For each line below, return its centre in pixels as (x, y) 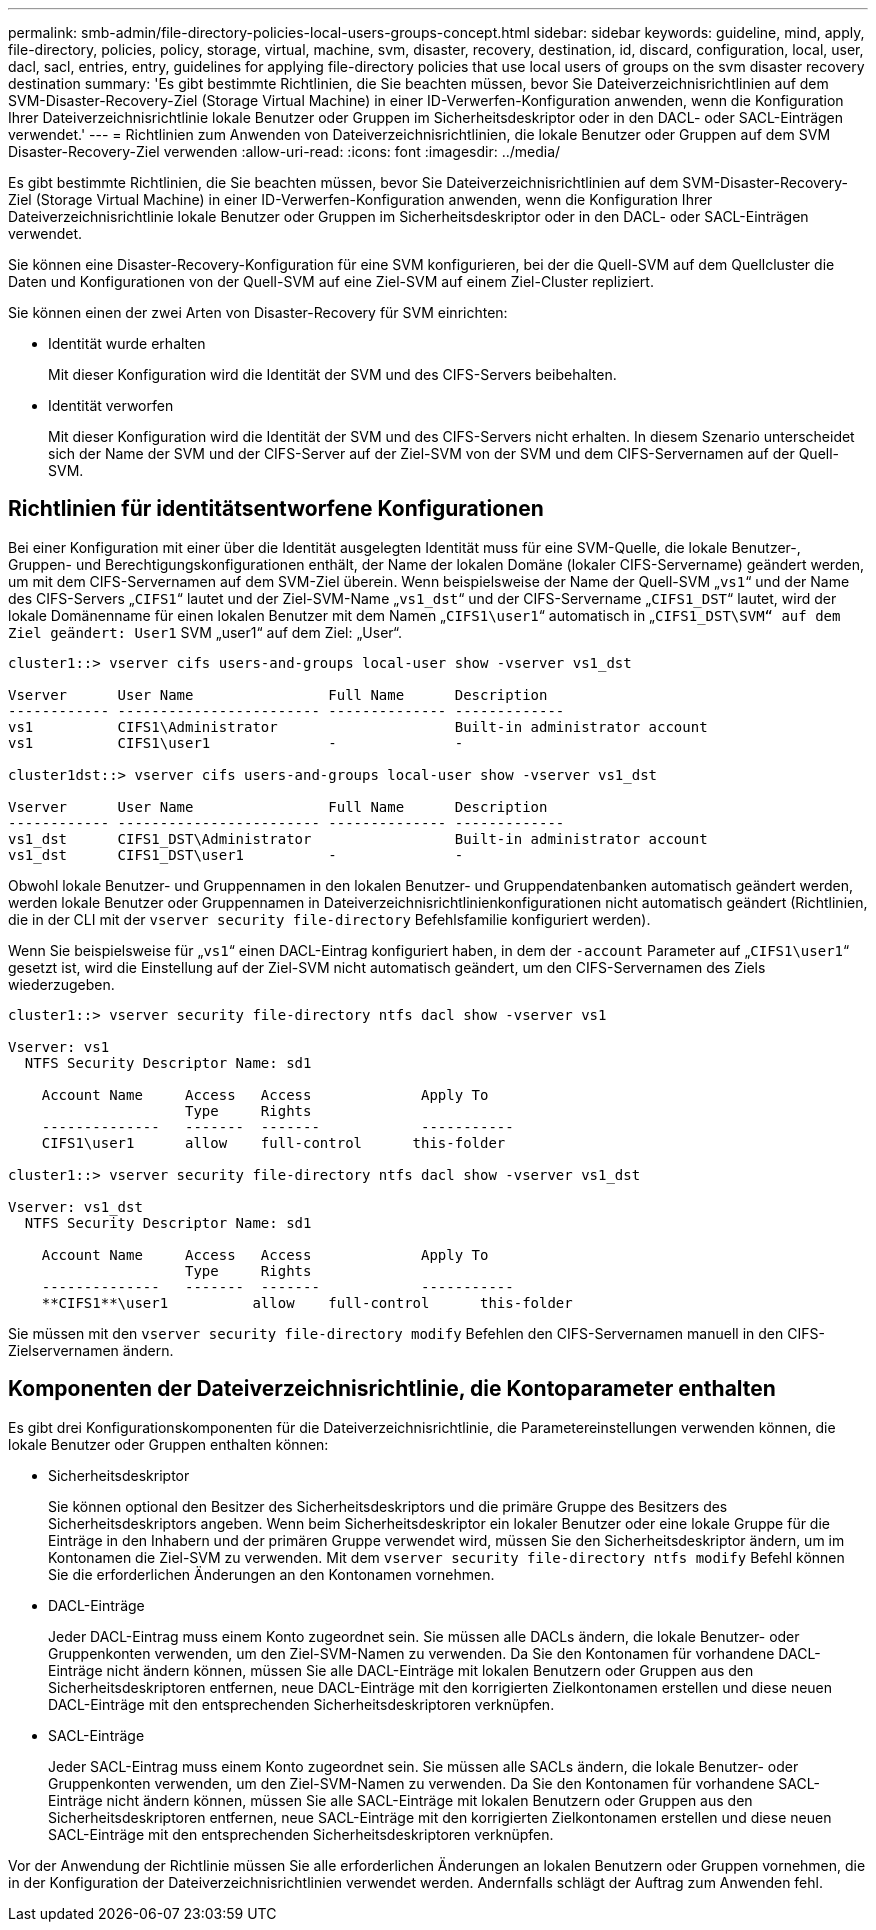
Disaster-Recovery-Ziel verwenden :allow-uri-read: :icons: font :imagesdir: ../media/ (284, 151)
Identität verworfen (111, 405)
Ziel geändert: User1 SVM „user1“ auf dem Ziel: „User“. (205, 632)
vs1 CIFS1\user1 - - (236, 742)
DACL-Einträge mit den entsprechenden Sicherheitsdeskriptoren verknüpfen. (301, 1704)
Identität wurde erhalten (127, 343)
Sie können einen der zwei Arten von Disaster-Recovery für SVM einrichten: (258, 312)
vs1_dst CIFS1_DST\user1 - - (236, 854)
